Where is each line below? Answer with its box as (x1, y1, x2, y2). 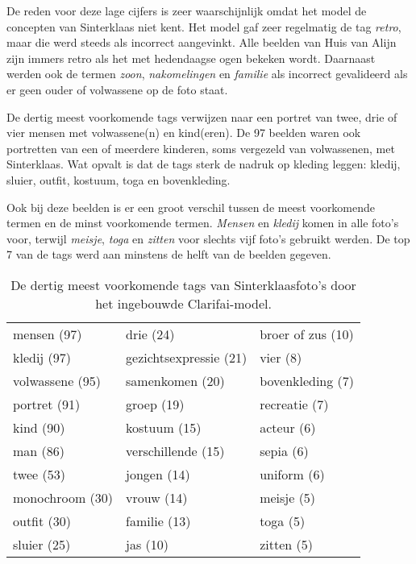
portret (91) (13, 394, 81, 413)
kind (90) (13, 417, 65, 437)
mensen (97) (13, 324, 82, 343)
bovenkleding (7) (260, 371, 355, 390)
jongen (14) (126, 464, 190, 483)
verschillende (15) (126, 441, 225, 460)
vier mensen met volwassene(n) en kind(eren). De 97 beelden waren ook (6, 124, 361, 141)
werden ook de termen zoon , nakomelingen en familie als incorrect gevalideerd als (6, 65, 408, 82)
